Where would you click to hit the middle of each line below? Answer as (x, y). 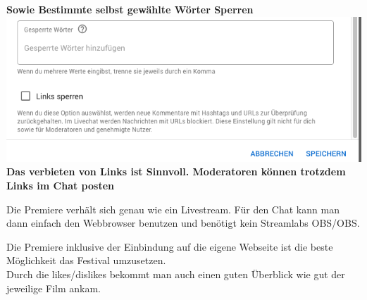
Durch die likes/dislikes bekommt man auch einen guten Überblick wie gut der (176, 274)
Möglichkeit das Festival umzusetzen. (86, 260)
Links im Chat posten (60, 185)
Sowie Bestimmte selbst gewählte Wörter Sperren (130, 9)
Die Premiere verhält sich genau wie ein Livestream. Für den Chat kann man (173, 209)
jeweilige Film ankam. (54, 288)
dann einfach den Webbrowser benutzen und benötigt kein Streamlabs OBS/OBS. (183, 223)
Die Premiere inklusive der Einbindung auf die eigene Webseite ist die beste (170, 246)
